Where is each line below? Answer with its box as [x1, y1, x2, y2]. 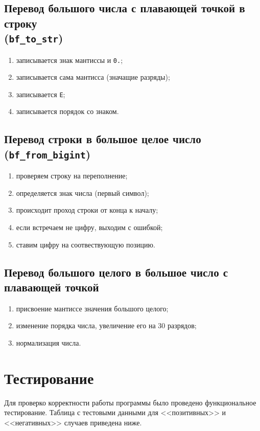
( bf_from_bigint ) [4, 146, 91, 162]
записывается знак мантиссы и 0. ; [16, 54, 123, 65]
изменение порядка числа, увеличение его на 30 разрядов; [16, 320, 197, 331]
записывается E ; [16, 88, 65, 99]
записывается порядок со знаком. [16, 106, 119, 117]
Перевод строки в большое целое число [4, 131, 201, 147]
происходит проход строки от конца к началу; [16, 205, 158, 215]
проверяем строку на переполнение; [16, 170, 128, 181]
